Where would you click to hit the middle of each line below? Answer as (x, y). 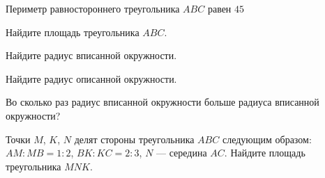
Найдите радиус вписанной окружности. (91, 55)
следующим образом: (267, 139)
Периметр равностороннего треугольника (93, 8)
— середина (182, 153)
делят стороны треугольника (134, 139)
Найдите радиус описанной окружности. (91, 78)
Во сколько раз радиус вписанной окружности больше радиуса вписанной (162, 102)
